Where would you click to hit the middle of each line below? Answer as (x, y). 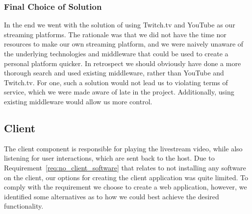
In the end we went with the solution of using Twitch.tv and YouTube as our (120, 25)
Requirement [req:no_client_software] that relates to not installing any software (125, 167)
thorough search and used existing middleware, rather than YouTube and (114, 73)
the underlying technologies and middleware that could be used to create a (116, 53)
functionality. (24, 206)
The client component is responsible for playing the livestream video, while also (123, 148)
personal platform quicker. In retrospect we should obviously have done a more (123, 63)
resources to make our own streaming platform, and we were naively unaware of (124, 44)
